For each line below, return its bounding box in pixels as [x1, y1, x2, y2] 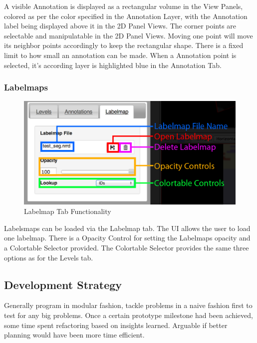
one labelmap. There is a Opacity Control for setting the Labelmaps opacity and [4, 232, 251, 243]
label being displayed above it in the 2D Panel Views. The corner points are [4, 20, 237, 31]
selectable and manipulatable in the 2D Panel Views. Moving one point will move [4, 30, 253, 40]
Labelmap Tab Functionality [24, 206, 111, 216]
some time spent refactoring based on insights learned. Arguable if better [4, 319, 228, 330]
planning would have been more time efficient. [4, 329, 145, 340]
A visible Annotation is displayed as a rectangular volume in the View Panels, [4, 1, 243, 11]
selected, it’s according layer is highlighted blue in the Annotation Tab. [4, 59, 222, 70]
